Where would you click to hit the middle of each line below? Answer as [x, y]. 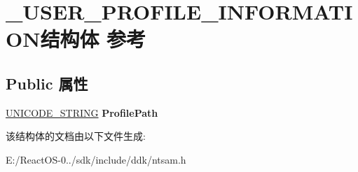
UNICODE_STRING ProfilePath [82, 112]
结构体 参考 [93, 39]
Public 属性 [47, 83]
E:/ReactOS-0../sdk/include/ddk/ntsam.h [96, 159]
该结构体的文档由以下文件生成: [76, 136]
